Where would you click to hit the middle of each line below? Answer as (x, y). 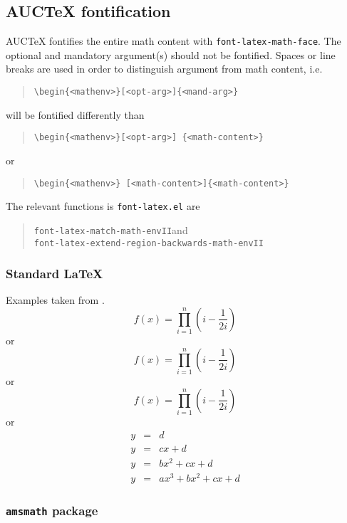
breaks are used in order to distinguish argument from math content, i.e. (164, 69)
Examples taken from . (55, 300)
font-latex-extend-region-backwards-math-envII (149, 243)
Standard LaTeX (55, 274)
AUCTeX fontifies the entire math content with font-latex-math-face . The (173, 41)
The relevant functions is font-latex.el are (103, 206)
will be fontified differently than (75, 114)
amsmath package (52, 510)
